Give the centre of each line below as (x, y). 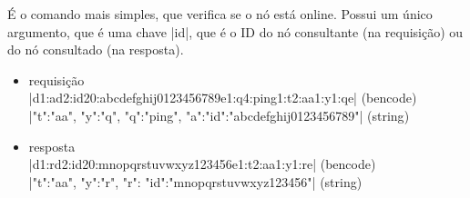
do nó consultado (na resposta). (96, 49)
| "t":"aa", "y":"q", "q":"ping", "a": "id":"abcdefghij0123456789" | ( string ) (219, 115)
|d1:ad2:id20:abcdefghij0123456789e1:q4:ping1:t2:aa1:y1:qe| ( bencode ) (223, 98)
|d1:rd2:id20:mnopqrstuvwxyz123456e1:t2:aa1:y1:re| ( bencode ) (202, 164)
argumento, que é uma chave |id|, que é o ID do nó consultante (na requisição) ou (235, 31)
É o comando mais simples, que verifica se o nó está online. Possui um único (220, 14)
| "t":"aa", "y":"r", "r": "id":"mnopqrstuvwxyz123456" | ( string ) (195, 181)
